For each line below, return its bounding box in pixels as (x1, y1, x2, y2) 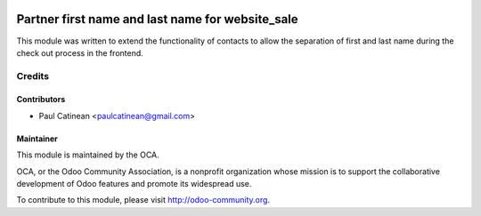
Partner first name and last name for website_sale (16, 12, 298, 27)
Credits (16, 69, 49, 82)
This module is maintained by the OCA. (16, 149, 159, 160)
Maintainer (16, 133, 58, 144)
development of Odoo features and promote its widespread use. (16, 179, 252, 189)
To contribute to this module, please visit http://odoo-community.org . (16, 195, 271, 205)
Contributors (16, 94, 66, 105)
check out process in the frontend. (16, 47, 144, 58)
